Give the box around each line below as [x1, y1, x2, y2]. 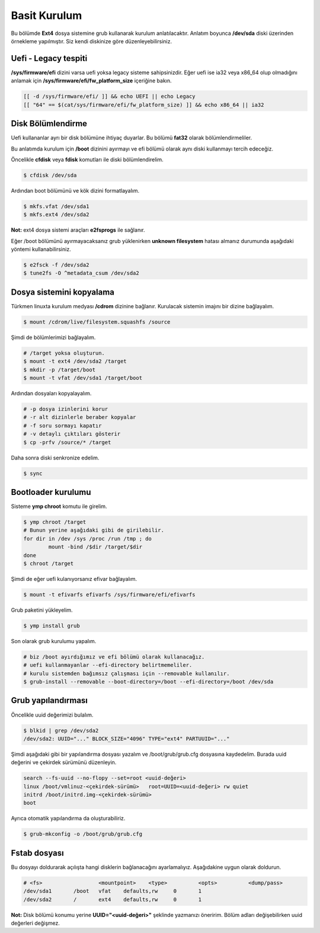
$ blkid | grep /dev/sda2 [23, 727, 99, 734]
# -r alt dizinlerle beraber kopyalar [23, 414, 136, 421]
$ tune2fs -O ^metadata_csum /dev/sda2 [23, 270, 139, 277]
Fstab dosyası [11, 848, 65, 858]
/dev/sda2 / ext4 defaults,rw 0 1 [23, 896, 202, 903]
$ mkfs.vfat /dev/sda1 [23, 203, 89, 210]
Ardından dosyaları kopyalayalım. [11, 389, 92, 397]
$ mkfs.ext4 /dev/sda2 [23, 211, 89, 218]
